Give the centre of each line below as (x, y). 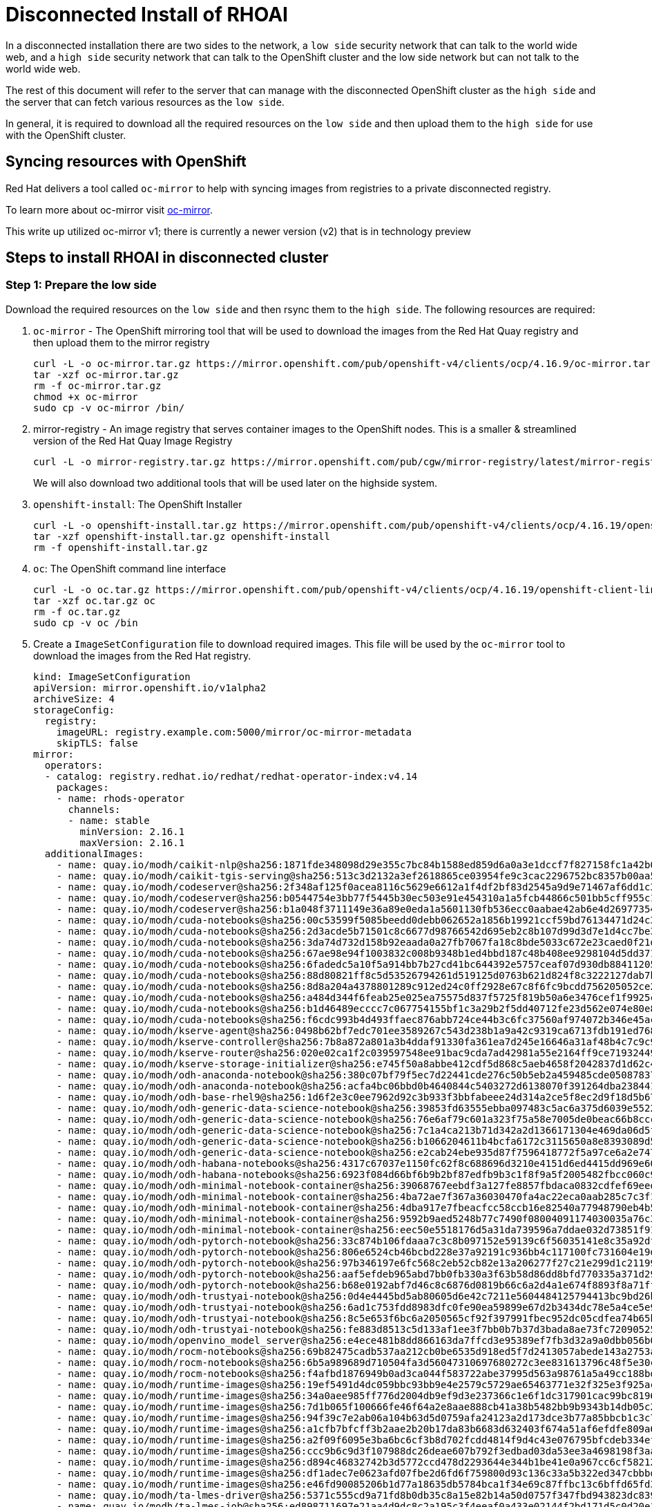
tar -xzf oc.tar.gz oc (95, 600)
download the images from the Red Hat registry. (142, 655)
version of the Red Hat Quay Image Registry (133, 440)
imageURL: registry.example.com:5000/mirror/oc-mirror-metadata (234, 732)
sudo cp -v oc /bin (86, 623)
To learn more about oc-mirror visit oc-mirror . (109, 209)
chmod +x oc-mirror (86, 396)
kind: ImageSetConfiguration (112, 676)
